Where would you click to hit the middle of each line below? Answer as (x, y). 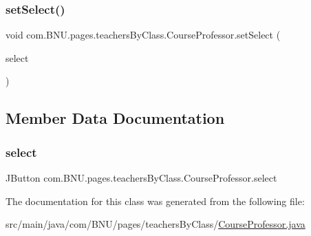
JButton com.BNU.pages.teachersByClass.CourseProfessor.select (141, 178)
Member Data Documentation (115, 118)
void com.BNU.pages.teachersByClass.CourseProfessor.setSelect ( (143, 35)
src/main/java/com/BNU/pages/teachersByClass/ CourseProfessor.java (155, 224)
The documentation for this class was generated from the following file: (155, 201)
